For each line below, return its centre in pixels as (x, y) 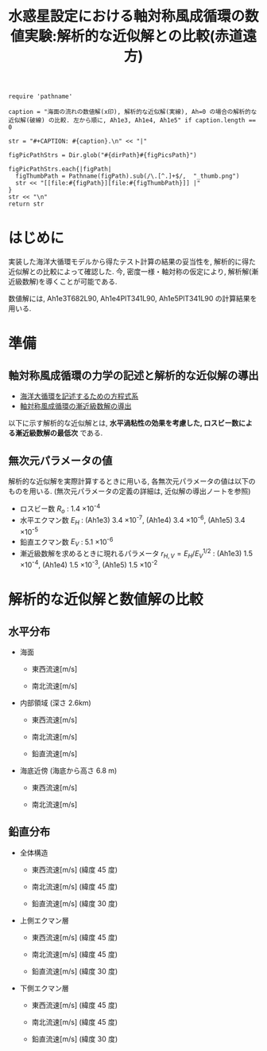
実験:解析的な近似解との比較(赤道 (133, 36)
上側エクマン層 (44, 920)
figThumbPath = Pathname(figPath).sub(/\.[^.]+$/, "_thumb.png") (128, 176)
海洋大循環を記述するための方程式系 (79, 396)
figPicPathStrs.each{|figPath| (60, 169)
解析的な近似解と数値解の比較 (106, 600)
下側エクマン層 (44, 988)
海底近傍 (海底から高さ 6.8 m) (68, 771)
